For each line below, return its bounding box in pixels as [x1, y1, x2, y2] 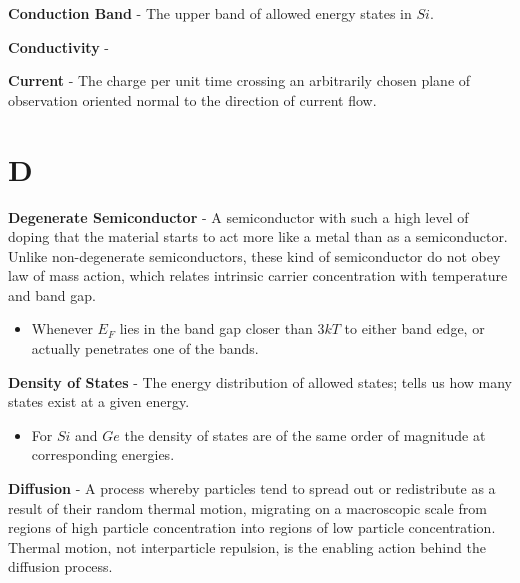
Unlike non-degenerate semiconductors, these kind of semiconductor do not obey [8, 245, 501, 266]
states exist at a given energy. [8, 391, 190, 412]
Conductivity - [8, 36, 109, 57]
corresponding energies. [31, 444, 175, 465]
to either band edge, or [344, 318, 485, 339]
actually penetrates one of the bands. [31, 338, 259, 359]
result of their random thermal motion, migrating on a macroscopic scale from [8, 497, 487, 518]
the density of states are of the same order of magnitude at [124, 424, 486, 445]
